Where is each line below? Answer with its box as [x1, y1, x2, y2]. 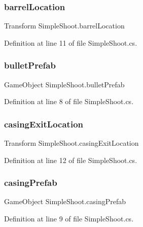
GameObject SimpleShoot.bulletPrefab [4, 79, 125, 89]
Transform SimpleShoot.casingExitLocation [4, 138, 139, 148]
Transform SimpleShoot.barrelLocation [4, 20, 125, 31]
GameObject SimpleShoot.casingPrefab [4, 196, 126, 207]
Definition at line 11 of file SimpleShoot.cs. [4, 37, 137, 48]
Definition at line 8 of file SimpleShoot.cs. [4, 96, 134, 107]
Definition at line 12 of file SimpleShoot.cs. [4, 154, 137, 165]
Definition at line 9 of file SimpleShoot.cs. [4, 213, 134, 224]
